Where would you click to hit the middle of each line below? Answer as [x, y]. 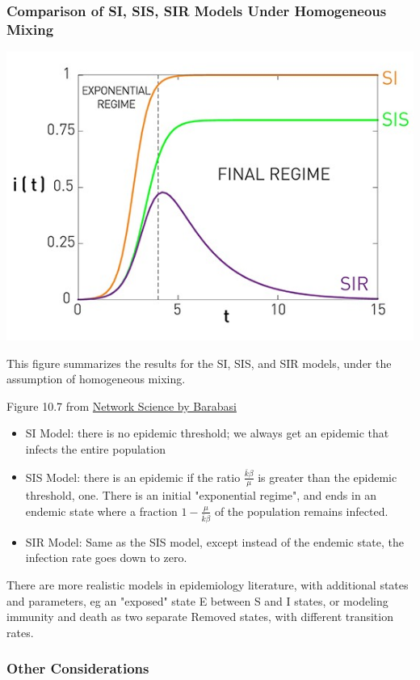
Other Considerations [78, 668]
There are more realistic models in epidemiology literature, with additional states [208, 584]
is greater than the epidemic [328, 477]
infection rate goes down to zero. [106, 558]
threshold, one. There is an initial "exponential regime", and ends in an [201, 495]
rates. [20, 632]
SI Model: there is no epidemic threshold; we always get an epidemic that [207, 433]
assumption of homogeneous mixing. [96, 379]
